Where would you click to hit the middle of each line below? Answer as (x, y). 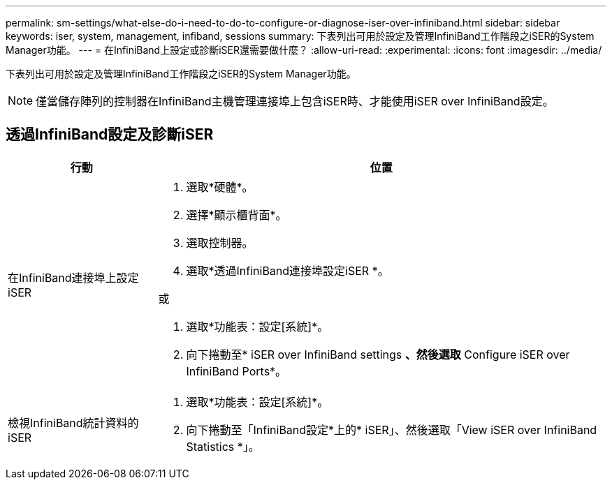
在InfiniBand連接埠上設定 (73, 277)
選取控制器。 (220, 242)
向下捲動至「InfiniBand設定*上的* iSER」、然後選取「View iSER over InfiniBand (392, 430)
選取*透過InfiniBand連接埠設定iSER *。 (287, 270)
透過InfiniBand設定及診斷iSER (110, 135)
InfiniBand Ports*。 (236, 371)
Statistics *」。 (223, 446)
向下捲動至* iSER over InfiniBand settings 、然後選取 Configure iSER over (378, 354)
